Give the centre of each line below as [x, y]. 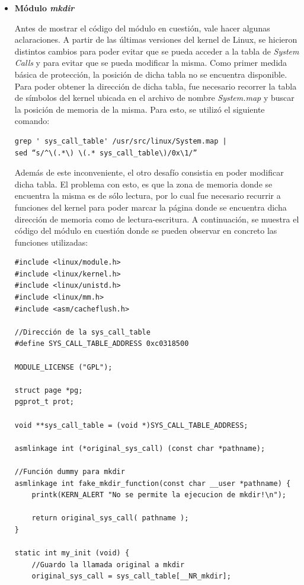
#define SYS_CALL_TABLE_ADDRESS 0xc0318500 [102, 344]
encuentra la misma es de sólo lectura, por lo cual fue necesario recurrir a [148, 195]
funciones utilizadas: [51, 242]
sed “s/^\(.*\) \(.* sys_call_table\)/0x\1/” [106, 153]
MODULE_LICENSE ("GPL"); [63, 367]
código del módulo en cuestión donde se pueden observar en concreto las [146, 230]
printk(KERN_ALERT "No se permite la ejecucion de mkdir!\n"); [159, 495]
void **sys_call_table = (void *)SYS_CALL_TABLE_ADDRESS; [131, 425]
